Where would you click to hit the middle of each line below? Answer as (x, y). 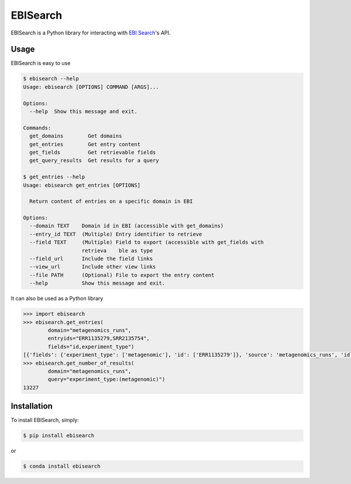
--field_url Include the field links (91, 259)
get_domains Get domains (76, 136)
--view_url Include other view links (93, 267)
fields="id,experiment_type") (91, 347)
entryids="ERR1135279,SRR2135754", (99, 338)
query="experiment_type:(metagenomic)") (106, 379)
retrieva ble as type (117, 250)
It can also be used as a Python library (57, 299)
